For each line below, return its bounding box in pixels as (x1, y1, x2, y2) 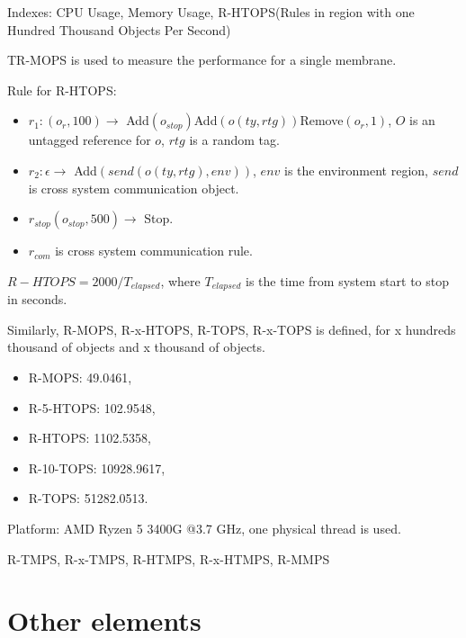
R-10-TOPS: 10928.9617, (28, 458, 166, 477)
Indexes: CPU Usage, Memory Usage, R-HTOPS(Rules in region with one (7, 3, 415, 21)
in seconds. (7, 290, 67, 309)
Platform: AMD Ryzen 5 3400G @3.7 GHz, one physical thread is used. (7, 518, 401, 537)
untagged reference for (28, 130, 151, 149)
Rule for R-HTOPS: (7, 80, 117, 99)
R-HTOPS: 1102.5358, (28, 428, 151, 447)
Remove (300, 111, 344, 130)
